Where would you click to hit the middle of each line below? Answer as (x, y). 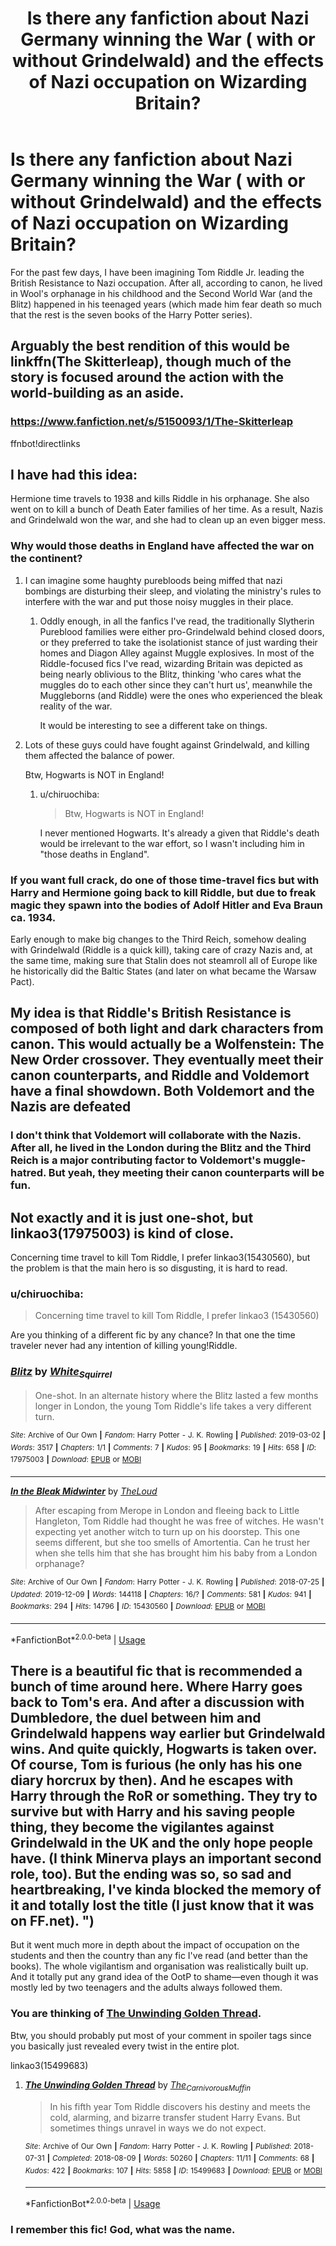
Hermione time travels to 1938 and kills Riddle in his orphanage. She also (160, 499)
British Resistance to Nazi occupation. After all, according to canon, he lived (166, 283)
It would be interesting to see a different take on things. (153, 725)
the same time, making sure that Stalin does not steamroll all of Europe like (164, 961)
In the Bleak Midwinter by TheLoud (84, 1491)
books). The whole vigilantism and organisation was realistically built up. (159, 1966)
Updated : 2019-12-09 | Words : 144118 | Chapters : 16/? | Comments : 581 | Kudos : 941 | (161, 1594)
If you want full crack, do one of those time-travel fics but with (165, 880)
